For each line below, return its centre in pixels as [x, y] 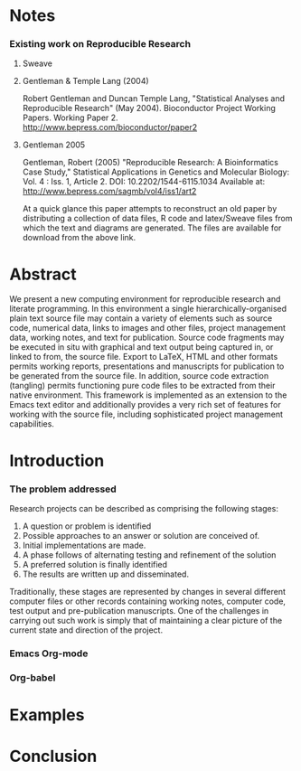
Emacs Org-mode [49, 653]
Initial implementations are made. [84, 545]
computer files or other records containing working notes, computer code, [148, 601]
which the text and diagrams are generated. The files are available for [152, 228]
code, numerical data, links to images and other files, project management [148, 328]
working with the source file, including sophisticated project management [146, 414]
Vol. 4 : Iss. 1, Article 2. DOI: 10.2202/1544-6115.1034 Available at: [144, 182]
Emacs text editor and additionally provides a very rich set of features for [146, 405]
